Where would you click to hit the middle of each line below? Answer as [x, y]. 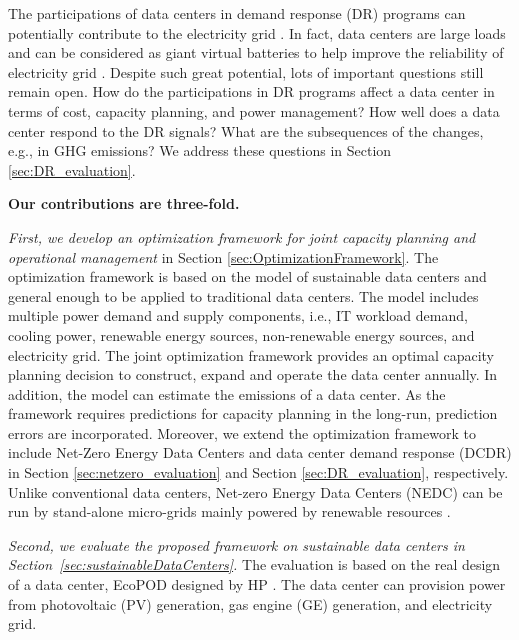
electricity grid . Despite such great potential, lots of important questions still [246, 71]
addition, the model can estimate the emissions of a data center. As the [227, 393]
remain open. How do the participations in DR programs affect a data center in [251, 91]
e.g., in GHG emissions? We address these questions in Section [200, 150]
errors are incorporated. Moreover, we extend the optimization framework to [242, 432]
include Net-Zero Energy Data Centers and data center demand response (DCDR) [260, 452]
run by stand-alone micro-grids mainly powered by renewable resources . [229, 511]
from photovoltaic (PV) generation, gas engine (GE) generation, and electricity [250, 603]
